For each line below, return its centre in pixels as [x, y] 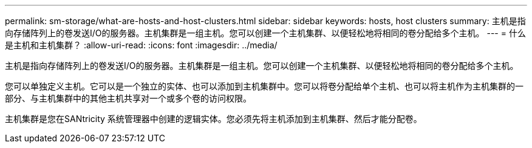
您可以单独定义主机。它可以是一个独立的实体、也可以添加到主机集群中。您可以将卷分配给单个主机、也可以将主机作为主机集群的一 [264, 86]
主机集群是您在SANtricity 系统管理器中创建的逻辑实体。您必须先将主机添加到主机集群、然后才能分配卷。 [213, 119]
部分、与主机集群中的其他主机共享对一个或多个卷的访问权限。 [128, 98]
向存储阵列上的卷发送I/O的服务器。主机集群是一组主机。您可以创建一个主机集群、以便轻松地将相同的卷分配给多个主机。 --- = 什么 [265, 33]
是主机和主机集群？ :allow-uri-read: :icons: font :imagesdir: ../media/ [141, 45]
